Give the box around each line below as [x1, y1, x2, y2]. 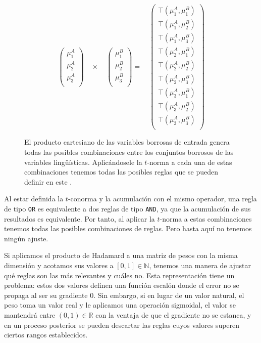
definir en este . [24, 176, 72, 187]
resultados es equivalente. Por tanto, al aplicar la [4, 213, 155, 224]
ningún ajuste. [4, 233, 48, 243]
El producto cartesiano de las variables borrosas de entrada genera [24, 137, 230, 147]
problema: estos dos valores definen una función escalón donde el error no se [4, 280, 239, 290]
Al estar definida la [4, 193, 64, 204]
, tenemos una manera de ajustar [149, 260, 251, 270]
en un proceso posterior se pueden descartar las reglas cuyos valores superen [4, 319, 240, 330]
